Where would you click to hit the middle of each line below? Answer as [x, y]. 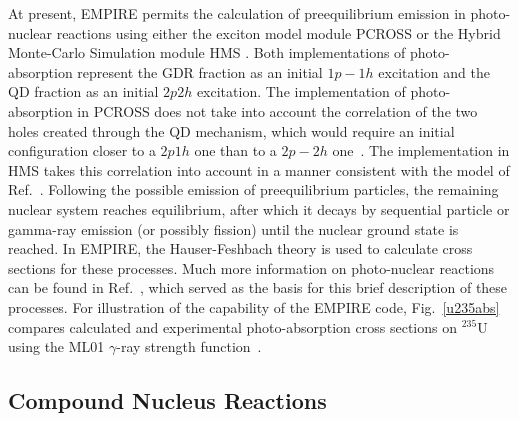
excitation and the [434, 71]
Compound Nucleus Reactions [167, 400]
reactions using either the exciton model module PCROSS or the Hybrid [278, 32]
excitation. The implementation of [301, 91]
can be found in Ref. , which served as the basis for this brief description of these [258, 287]
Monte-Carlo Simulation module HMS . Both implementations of [207, 52]
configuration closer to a [82, 150]
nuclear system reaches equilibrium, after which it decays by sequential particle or [259, 208]
